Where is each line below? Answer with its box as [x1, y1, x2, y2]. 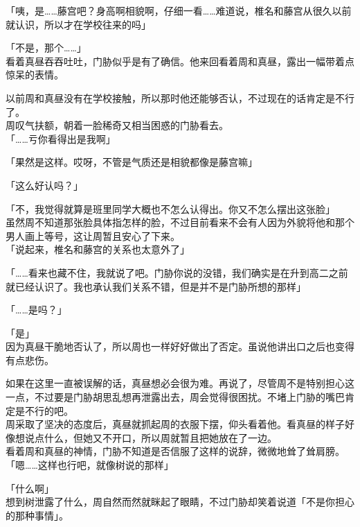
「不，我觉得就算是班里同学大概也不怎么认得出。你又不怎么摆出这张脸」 [6, 201, 335, 216]
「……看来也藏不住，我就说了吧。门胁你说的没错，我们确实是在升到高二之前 [6, 265, 348, 279]
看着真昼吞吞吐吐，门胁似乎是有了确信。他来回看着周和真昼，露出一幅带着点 [6, 53, 354, 68]
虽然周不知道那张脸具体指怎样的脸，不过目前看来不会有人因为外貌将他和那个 [6, 215, 354, 230]
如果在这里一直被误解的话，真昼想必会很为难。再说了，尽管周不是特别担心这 [6, 376, 354, 390]
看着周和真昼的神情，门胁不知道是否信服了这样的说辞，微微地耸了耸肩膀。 [6, 444, 345, 458]
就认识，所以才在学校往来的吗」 [6, 17, 151, 31]
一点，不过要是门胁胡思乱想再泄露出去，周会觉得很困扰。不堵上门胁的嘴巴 [6, 390, 345, 404]
